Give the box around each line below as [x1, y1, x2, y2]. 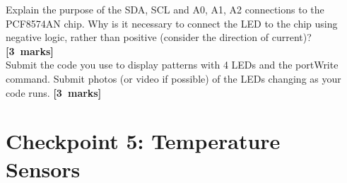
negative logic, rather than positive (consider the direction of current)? [6, 30, 312, 45]
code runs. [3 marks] [6, 85, 102, 100]
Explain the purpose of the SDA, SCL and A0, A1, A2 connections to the [6, 2, 324, 16]
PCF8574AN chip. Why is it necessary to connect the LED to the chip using [6, 16, 338, 30]
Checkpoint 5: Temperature [6, 126, 281, 155]
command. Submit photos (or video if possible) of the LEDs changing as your [6, 71, 341, 85]
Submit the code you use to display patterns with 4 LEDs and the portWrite [6, 57, 339, 72]
